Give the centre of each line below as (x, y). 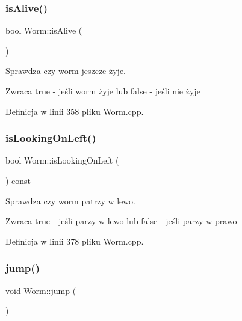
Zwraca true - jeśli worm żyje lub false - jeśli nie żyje (103, 91)
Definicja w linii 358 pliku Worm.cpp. (75, 111)
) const (18, 180)
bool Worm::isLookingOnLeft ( (62, 160)
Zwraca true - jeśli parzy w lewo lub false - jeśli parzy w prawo (121, 221)
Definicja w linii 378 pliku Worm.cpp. (75, 241)
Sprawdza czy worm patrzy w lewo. (70, 200)
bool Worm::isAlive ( (44, 30)
